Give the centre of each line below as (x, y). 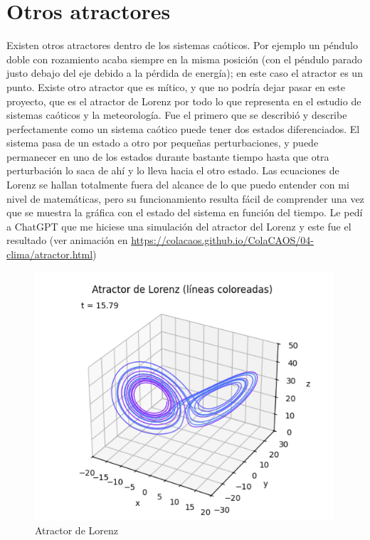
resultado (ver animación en (67, 240)
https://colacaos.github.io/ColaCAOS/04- (222, 240)
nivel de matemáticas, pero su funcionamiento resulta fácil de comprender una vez (185, 198)
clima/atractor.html (50, 254)
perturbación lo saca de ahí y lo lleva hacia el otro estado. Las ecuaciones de (173, 170)
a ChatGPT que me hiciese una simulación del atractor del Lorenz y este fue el (179, 226)
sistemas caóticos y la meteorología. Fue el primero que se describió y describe (177, 115)
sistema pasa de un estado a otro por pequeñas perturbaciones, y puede (163, 143)
